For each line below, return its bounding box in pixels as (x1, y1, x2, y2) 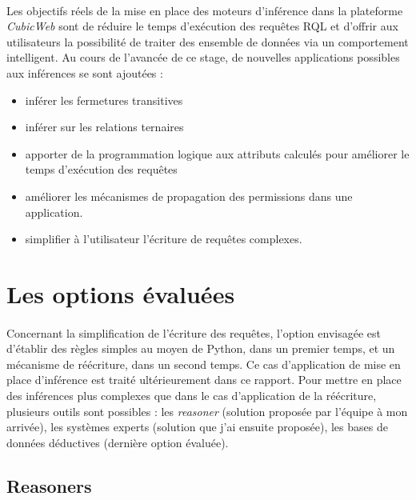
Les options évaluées (6, 277, 235, 310)
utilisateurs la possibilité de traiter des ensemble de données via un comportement (6, 33, 409, 50)
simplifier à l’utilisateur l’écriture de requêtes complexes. (25, 230, 302, 247)
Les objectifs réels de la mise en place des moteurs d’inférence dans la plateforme (6, 2, 403, 18)
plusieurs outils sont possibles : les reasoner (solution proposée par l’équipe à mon (6, 402, 408, 419)
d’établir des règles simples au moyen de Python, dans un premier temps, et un (6, 340, 395, 357)
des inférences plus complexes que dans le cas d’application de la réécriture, (6, 387, 377, 404)
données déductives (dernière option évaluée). (6, 434, 229, 450)
